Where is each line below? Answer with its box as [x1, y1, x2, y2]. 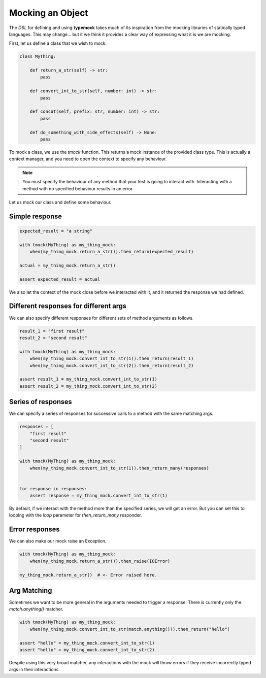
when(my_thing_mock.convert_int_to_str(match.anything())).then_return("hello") [30, 626, 230, 632]
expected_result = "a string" [19, 228, 93, 234]
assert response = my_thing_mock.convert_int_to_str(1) [30, 493, 168, 499]
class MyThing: [19, 54, 56, 59]
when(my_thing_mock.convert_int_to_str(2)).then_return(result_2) [30, 363, 194, 368]
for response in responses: [19, 486, 87, 491]
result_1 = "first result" [19, 328, 85, 334]
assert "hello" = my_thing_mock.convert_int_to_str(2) [19, 647, 155, 652]
